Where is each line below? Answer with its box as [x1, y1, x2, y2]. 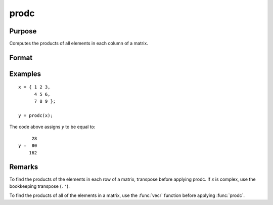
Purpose [9, 27, 37, 35]
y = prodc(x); [18, 113, 53, 118]
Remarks [9, 162, 38, 172]
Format [9, 53, 33, 62]
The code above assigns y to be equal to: [9, 124, 96, 130]
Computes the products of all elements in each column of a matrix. [9, 40, 149, 47]
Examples [9, 69, 41, 78]
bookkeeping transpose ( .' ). [9, 183, 70, 189]
